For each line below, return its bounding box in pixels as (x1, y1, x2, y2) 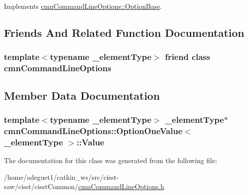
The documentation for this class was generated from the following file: (4, 155, 217, 165)
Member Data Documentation (4, 87, 160, 103)
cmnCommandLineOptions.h (78, 181, 164, 192)
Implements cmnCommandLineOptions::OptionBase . (4, 1, 162, 11)
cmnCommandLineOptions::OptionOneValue (4, 124, 183, 137)
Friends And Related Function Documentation (4, 25, 245, 40)
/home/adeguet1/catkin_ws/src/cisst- (4, 171, 119, 182)
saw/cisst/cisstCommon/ (4, 181, 78, 192)
